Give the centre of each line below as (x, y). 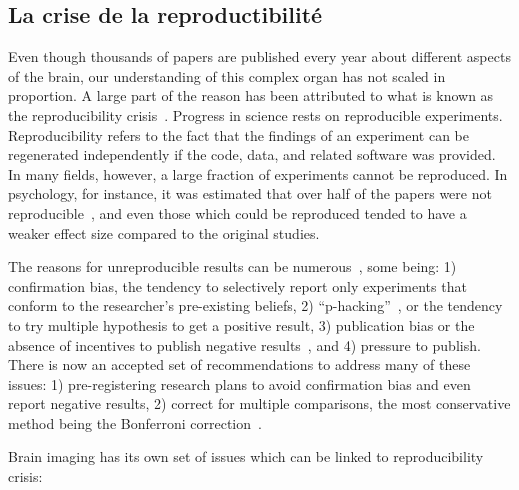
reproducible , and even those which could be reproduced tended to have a (237, 212)
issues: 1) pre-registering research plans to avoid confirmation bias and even (239, 383)
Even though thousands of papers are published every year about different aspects (259, 56)
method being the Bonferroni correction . (135, 422)
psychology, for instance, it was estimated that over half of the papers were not (250, 193)
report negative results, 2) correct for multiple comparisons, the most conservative (259, 403)
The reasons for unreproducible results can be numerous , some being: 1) (232, 266)
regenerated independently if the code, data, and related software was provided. (252, 154)
